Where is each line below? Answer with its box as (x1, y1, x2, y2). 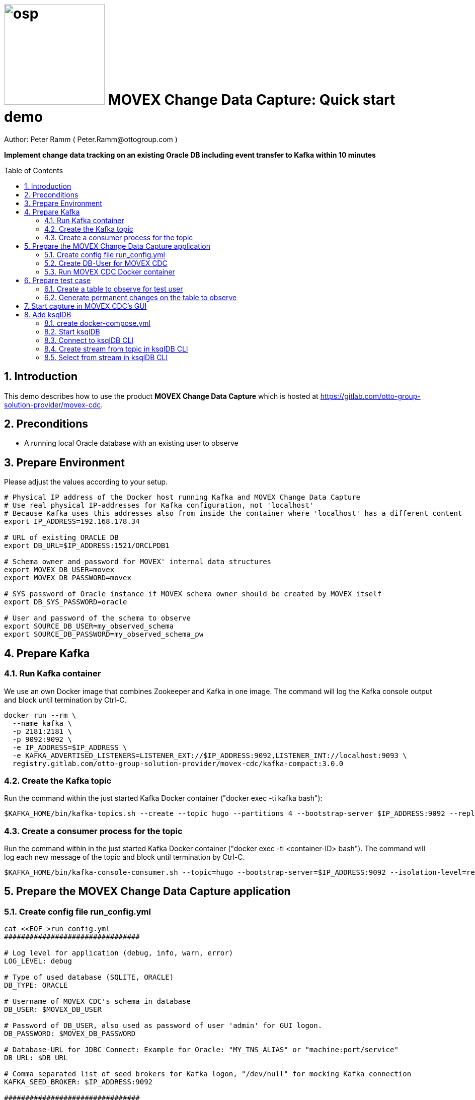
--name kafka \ (12, 719, 72, 727)
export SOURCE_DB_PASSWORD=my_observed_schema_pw (4, 630, 204, 639)
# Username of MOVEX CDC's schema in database (4, 997, 191, 1006)
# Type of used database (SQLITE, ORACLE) (4, 973, 174, 982)
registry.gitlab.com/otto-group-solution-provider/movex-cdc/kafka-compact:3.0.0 (12, 759, 344, 768)
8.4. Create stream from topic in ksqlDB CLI (44, 344, 188, 353)
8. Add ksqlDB (24, 310, 71, 319)
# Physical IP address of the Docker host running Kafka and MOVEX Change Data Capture (4, 493, 361, 502)
